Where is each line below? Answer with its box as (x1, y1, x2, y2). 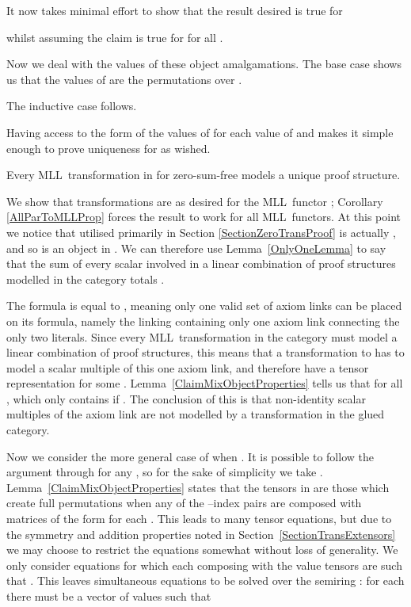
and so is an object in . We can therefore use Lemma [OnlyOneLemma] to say (6, 239, 386, 256)
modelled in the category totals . (6, 270, 165, 287)
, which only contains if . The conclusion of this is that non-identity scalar (6, 390, 366, 407)
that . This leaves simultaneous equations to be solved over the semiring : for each (6, 572, 405, 589)
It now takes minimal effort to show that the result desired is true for (6, 2, 343, 18)
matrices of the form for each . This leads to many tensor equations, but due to (6, 510, 392, 527)
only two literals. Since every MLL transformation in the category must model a (6, 328, 398, 345)
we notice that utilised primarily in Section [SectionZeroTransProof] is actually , (6, 223, 396, 240)
